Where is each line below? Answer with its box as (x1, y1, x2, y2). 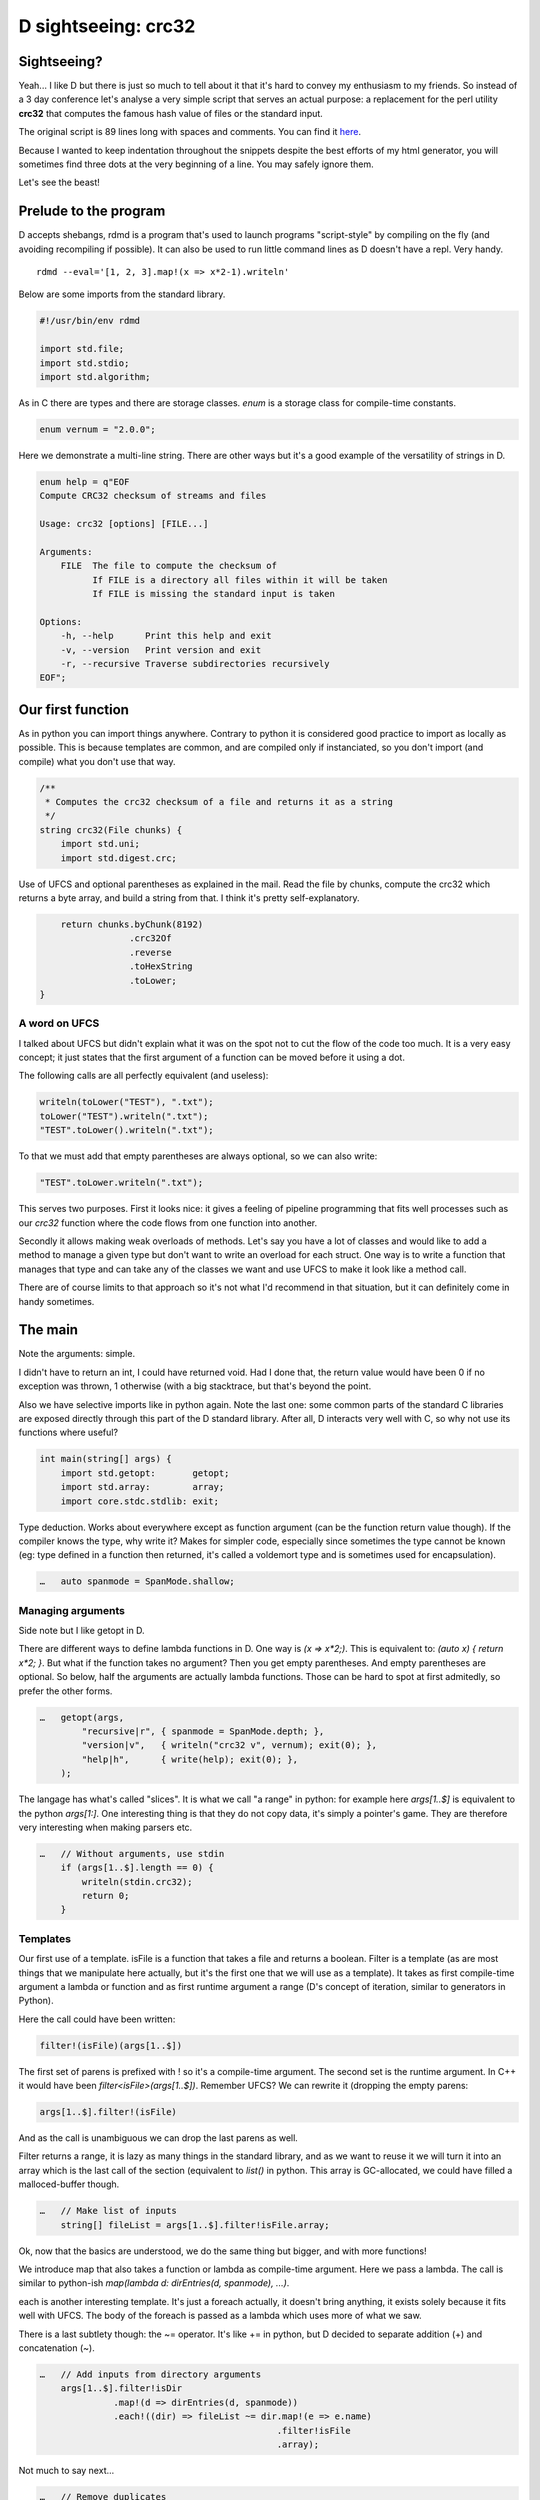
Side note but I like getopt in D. (18, 1625, 145, 1637)
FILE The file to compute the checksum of (60, 560, 277, 572)
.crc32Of (128, 933, 172, 944)
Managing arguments (18, 1603, 125, 1617)
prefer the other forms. (18, 1685, 113, 1697)
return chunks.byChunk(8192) (60, 919, 204, 930)
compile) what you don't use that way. (18, 755, 176, 767)
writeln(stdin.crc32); (81, 1876, 194, 1887)
